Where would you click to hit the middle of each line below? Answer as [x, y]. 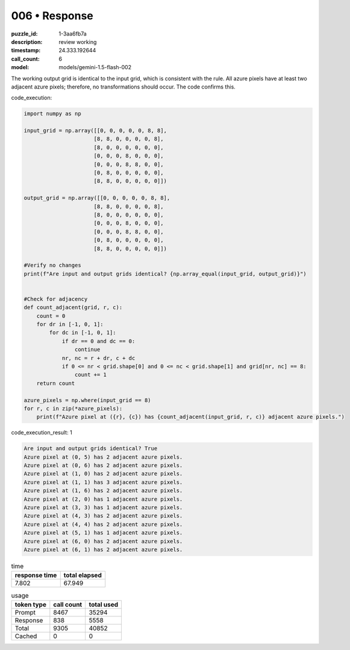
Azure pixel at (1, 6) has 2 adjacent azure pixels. [103, 491]
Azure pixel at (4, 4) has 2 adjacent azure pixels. [103, 524]
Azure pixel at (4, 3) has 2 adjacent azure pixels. [103, 516]
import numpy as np [52, 114]
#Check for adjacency [56, 299]
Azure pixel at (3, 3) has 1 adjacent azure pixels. [103, 508]
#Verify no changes [52, 265]
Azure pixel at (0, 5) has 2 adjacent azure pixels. [103, 457]
